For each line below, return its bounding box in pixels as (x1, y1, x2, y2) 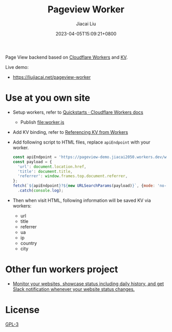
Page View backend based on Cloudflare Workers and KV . (5, 54, 128, 60)
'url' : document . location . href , (17, 164, 87, 169)
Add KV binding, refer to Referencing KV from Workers (12, 129, 128, 135)
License (5, 304, 40, 316)
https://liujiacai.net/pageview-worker (12, 74, 91, 80)
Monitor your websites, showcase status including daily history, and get (12, 281, 164, 287)
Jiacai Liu (76, 21, 96, 27)
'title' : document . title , (17, 169, 73, 174)
